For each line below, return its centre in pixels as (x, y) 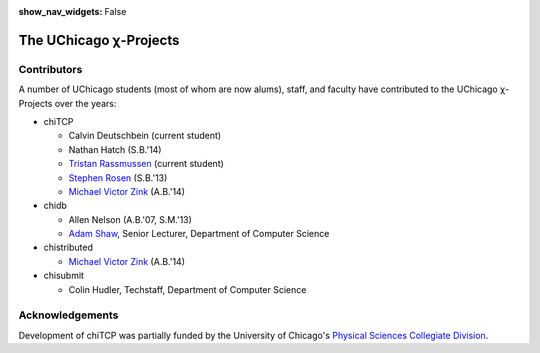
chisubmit (64, 276)
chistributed (68, 247)
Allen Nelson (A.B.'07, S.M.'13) (130, 219)
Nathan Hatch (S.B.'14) (115, 149)
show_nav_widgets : (60, 11)
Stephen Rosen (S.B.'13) (118, 177)
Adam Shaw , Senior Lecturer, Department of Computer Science (199, 234)
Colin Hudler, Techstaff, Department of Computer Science (187, 289)
